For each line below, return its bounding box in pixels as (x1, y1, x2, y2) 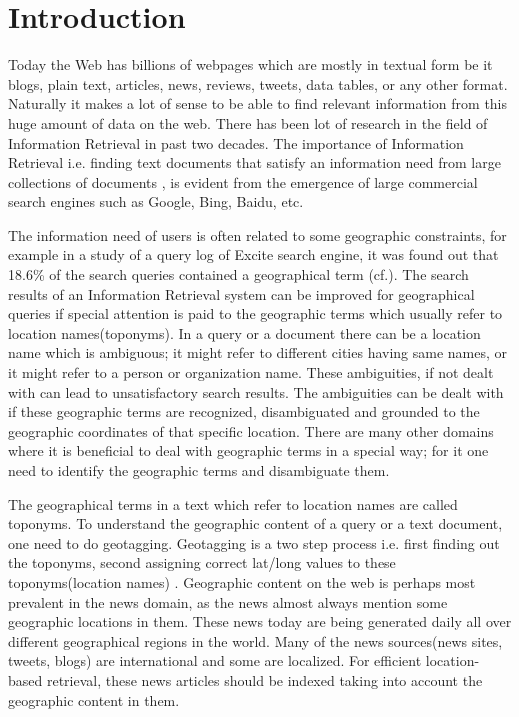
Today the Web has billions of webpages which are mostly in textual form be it (8, 54, 493, 75)
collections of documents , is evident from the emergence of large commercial (8, 171, 478, 192)
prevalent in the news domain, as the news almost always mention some (8, 591, 448, 612)
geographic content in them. (8, 689, 180, 710)
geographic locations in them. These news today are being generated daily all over (8, 611, 512, 632)
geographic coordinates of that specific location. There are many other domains (8, 420, 494, 441)
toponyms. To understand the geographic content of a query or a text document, (8, 513, 503, 534)
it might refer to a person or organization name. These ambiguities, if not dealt (8, 362, 494, 383)
